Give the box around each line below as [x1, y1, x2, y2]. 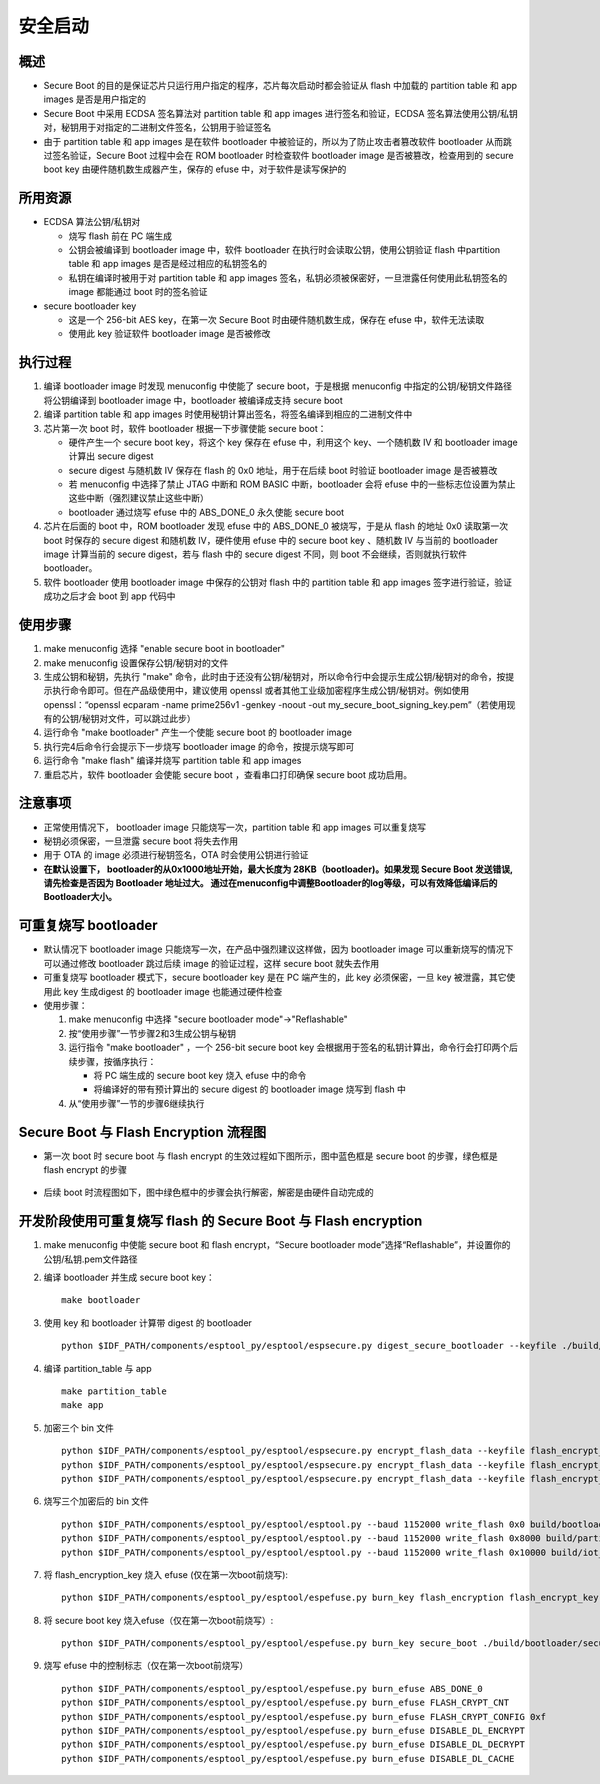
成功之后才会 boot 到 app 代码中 [43, 590, 176, 602]
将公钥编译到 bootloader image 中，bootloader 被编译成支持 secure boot [43, 394, 344, 406]
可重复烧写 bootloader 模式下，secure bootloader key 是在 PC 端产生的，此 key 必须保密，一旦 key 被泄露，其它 [43, 971, 507, 984]
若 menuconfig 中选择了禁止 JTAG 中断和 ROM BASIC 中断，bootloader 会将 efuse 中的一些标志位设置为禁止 [68, 478, 516, 490]
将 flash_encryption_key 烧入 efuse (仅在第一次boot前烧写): [43, 1568, 289, 1580]
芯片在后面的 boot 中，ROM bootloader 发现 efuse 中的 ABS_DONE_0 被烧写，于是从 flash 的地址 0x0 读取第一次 [43, 520, 509, 532]
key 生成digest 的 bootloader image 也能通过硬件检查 [63, 985, 283, 997]
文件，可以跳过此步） [108, 713, 197, 725]
